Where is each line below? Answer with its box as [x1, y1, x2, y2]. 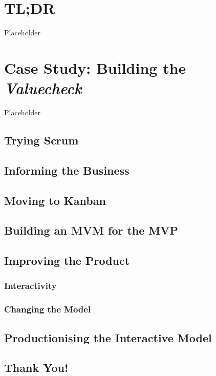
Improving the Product [4, 253, 130, 268]
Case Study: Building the [4, 57, 186, 78]
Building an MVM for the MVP [4, 222, 179, 238]
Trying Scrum [4, 132, 79, 148]
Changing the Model [4, 303, 91, 316]
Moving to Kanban [4, 192, 106, 208]
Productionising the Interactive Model [4, 329, 212, 345]
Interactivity [4, 279, 57, 292]
